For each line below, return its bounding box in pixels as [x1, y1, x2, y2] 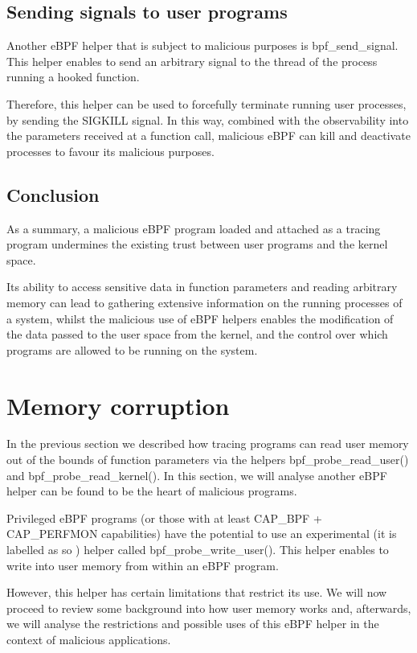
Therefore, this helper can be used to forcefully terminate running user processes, [6, 95, 407, 112]
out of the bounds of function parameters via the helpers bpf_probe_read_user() [6, 451, 409, 468]
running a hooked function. [6, 68, 140, 85]
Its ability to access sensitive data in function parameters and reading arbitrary [6, 278, 398, 295]
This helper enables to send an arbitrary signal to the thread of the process [6, 52, 378, 69]
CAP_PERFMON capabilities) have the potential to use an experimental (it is [6, 525, 397, 542]
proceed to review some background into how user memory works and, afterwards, [6, 599, 411, 616]
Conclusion [6, 182, 100, 207]
